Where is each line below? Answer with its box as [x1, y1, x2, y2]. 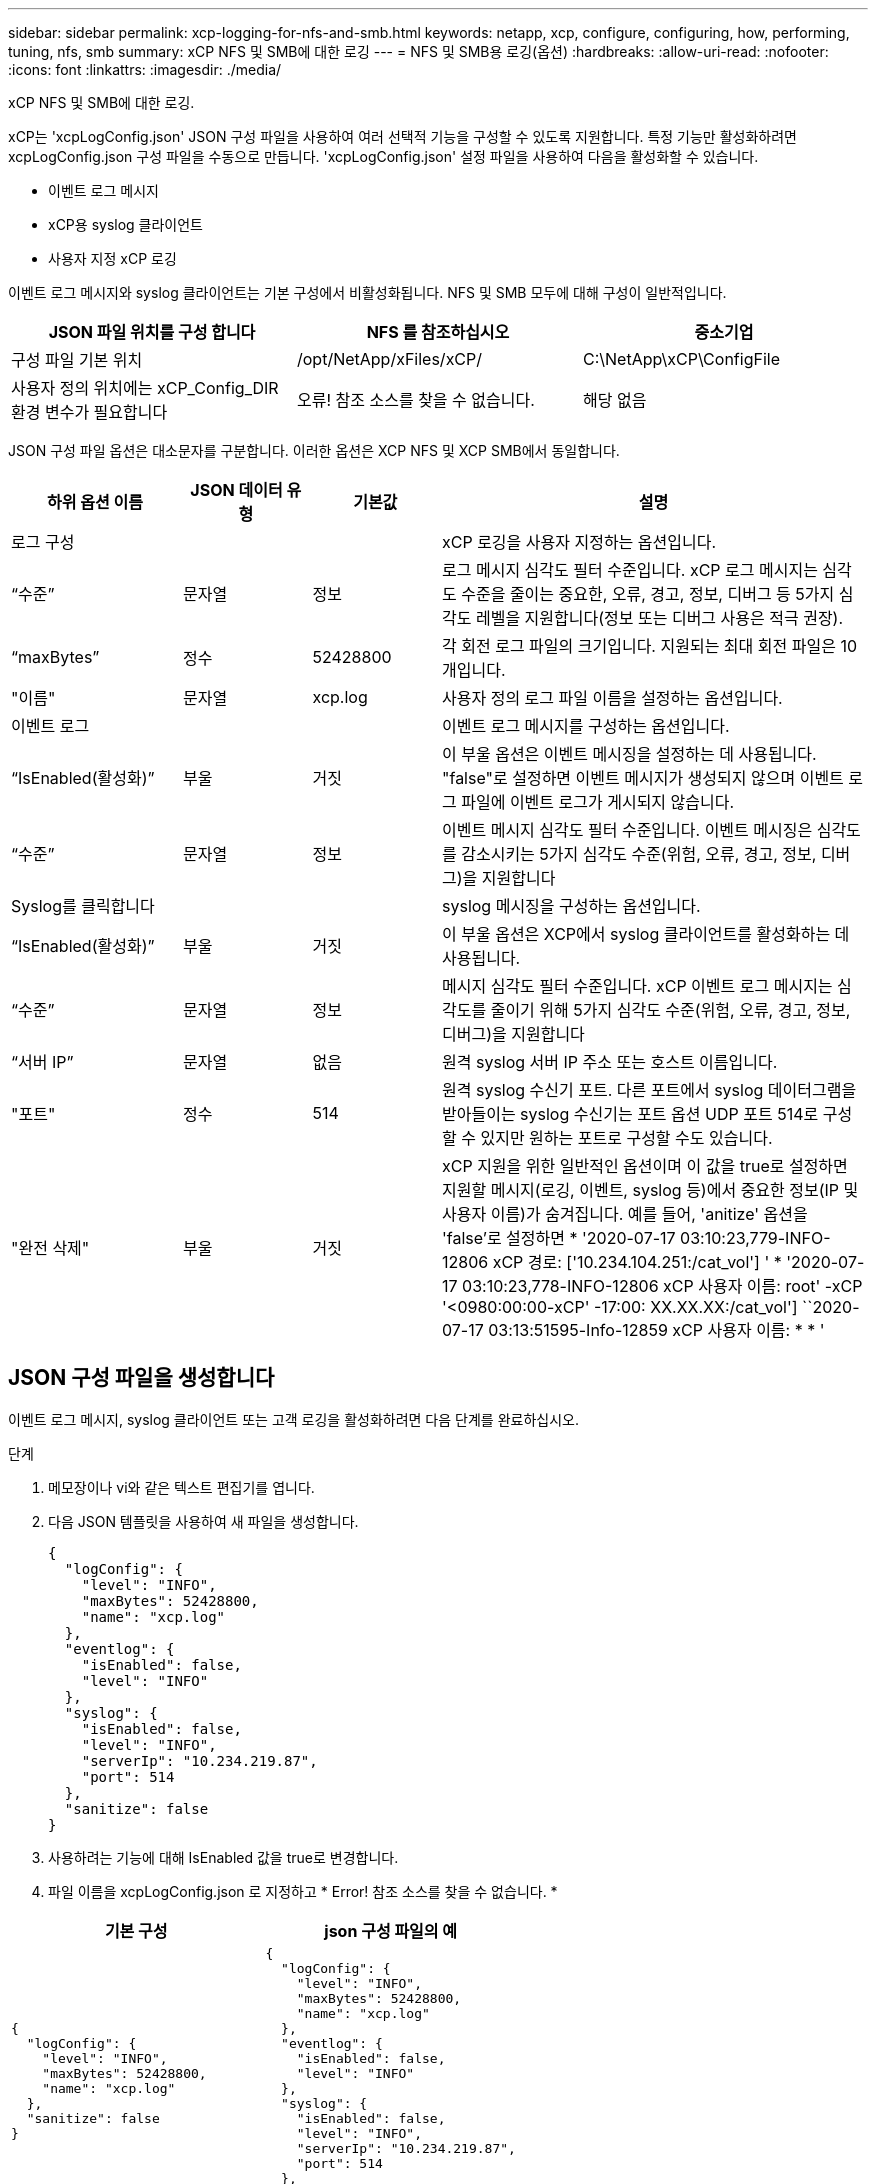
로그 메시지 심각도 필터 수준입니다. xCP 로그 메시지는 [442, 560, 818, 580]
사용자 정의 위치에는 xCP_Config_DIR [11, 378, 279, 398]
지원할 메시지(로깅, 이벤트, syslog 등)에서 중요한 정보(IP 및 [442, 1180, 859, 1200]
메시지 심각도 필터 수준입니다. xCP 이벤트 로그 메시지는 [442, 976, 833, 996]
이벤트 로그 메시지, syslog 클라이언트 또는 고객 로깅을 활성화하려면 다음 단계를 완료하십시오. [8, 1410, 579, 1428]
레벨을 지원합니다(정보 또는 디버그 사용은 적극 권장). [475, 608, 844, 628]
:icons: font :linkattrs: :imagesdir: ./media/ [8, 61, 282, 78]
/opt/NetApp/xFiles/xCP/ [296, 349, 483, 369]
